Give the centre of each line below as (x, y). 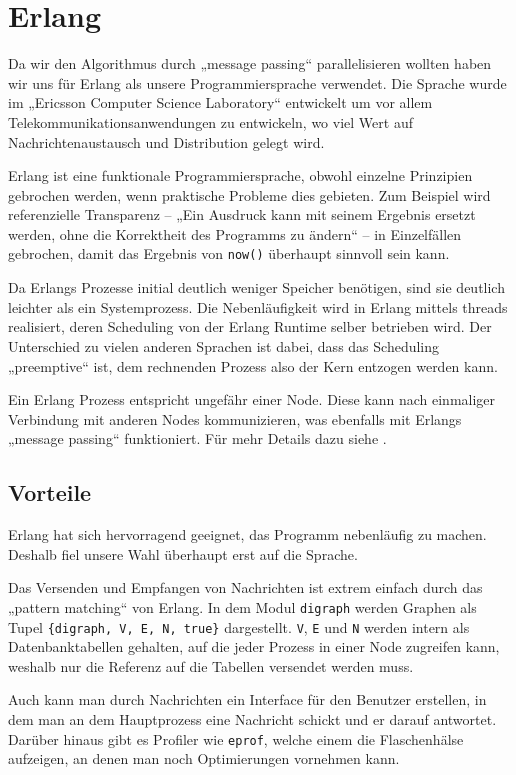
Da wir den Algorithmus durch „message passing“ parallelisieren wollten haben (250, 63)
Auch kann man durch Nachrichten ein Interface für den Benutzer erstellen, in (247, 699)
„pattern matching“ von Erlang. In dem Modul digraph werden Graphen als (242, 606)
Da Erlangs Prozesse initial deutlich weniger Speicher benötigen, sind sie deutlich (256, 287)
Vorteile (50, 492)
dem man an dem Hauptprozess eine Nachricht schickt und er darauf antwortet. (252, 718)
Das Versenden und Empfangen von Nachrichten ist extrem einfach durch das (245, 587)
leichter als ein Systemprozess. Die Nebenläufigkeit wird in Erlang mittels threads (258, 306)
